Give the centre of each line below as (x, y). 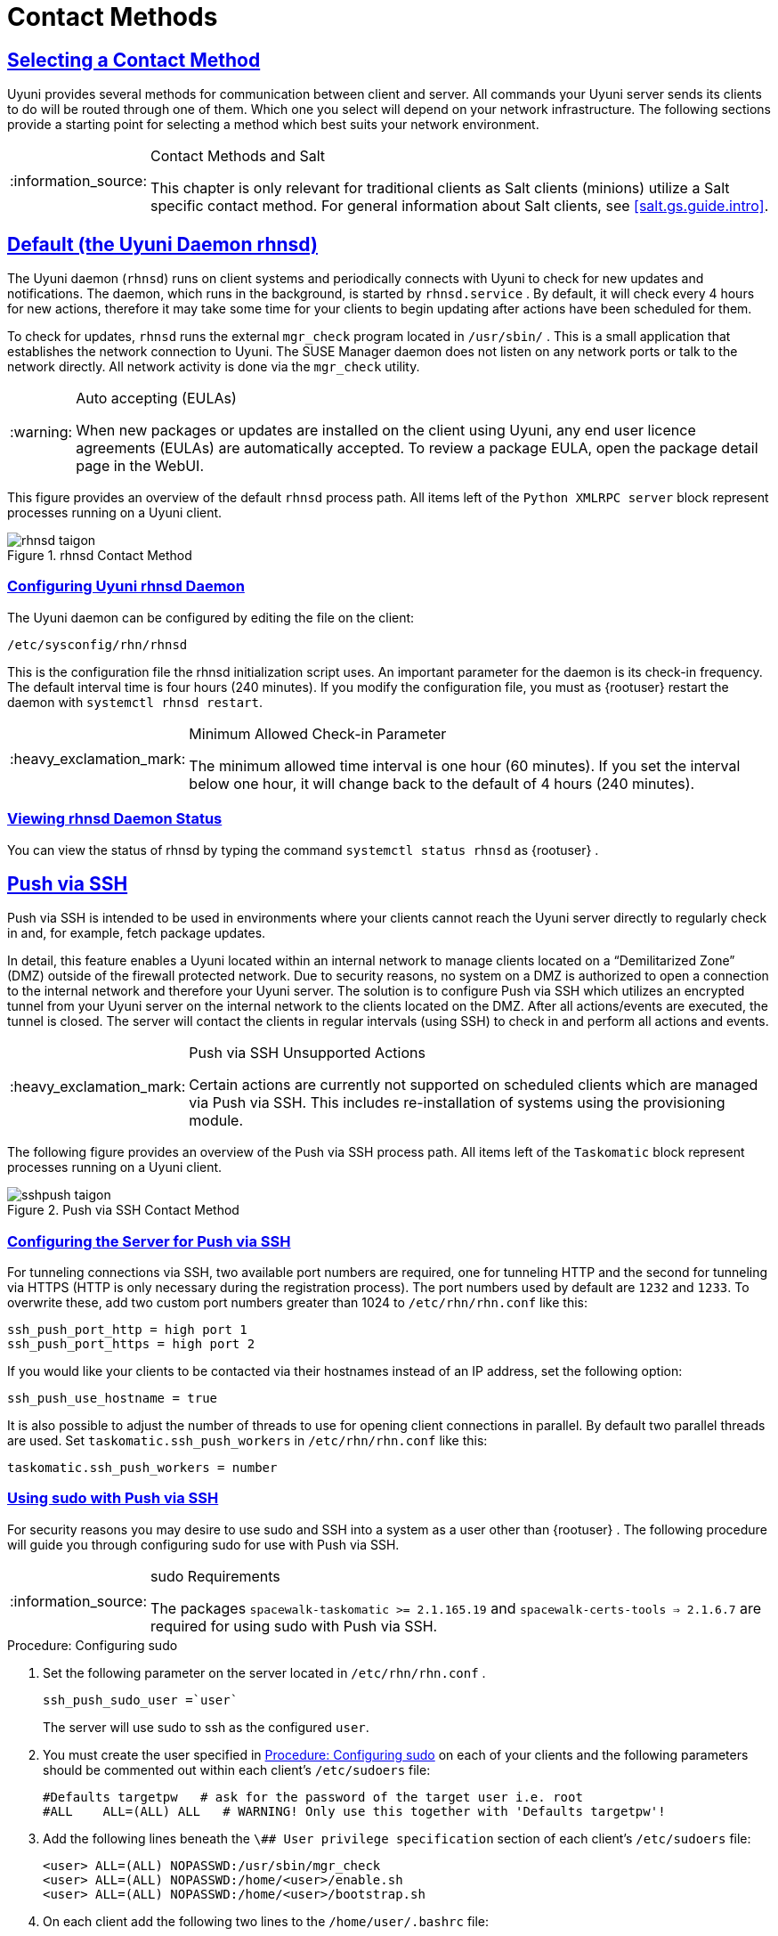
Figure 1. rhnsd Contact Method (100, 556)
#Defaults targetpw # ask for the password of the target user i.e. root (313, 1797)
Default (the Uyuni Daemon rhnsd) (162, 244)
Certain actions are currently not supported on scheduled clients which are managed (474, 1085)
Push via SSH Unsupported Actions (307, 1053)
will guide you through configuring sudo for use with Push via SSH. (203, 1544)
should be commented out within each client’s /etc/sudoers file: (237, 1769)
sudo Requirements (215, 1576)
